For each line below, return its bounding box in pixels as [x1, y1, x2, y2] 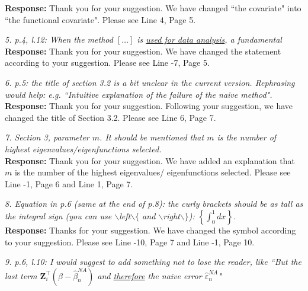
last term [5, 269, 37, 282]
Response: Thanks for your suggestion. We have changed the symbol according [5, 223, 296, 236]
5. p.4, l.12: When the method [5, 33, 113, 46]
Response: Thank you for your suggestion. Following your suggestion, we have [5, 100, 293, 112]
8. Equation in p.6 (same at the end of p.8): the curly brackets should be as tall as [5, 197, 303, 210]
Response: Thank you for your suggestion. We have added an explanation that [5, 154, 295, 167]
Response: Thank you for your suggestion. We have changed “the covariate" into [5, 2, 301, 14]
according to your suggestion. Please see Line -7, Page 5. [5, 56, 210, 69]
